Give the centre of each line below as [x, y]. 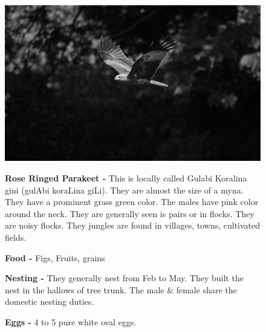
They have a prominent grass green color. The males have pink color [132, 202]
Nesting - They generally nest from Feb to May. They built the [124, 278]
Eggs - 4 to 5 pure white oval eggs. [71, 322]
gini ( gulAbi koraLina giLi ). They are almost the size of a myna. [124, 190]
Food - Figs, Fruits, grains [55, 257]
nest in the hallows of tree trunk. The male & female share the [121, 289]
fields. [16, 237]
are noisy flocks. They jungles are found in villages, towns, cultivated [133, 225]
